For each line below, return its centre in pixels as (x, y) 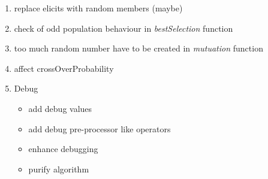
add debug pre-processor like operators (100, 128)
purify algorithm (59, 169)
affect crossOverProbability (64, 68)
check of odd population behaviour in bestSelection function (124, 28)
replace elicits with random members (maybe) (98, 8)
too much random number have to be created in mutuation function (138, 48)
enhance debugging (63, 149)
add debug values (60, 108)
